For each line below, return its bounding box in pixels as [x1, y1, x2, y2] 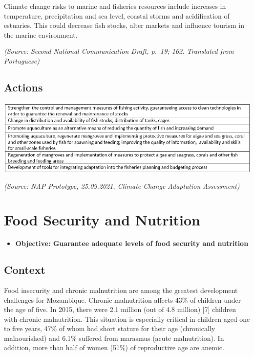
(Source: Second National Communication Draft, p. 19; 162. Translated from [4, 46, 234, 56]
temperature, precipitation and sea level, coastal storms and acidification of [4, 10, 230, 21]
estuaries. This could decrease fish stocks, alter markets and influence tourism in [4, 20, 245, 30]
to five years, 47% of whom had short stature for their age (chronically [4, 323, 215, 334]
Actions [4, 79, 43, 94]
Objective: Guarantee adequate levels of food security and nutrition [15, 238, 249, 248]
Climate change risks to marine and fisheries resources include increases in [4, 1, 226, 11]
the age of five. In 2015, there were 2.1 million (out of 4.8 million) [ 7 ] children [4, 304, 236, 314]
